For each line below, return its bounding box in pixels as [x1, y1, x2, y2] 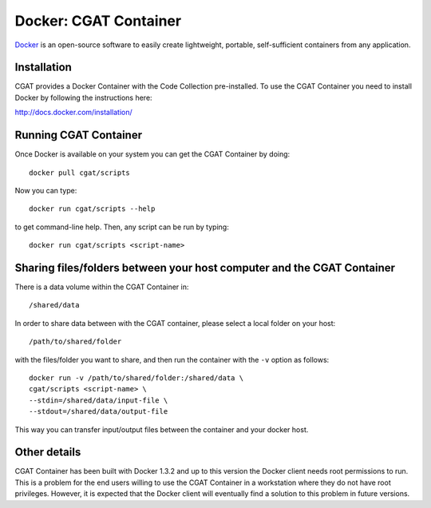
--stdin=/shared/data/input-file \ [29, 395, 168, 405]
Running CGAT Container [14, 129, 143, 142]
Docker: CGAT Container [14, 12, 182, 30]
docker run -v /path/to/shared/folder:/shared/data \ [29, 373, 243, 383]
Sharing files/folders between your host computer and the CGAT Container [14, 260, 395, 275]
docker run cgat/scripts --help [29, 204, 156, 213]
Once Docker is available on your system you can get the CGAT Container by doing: [14, 149, 291, 159]
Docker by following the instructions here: [14, 93, 152, 102]
